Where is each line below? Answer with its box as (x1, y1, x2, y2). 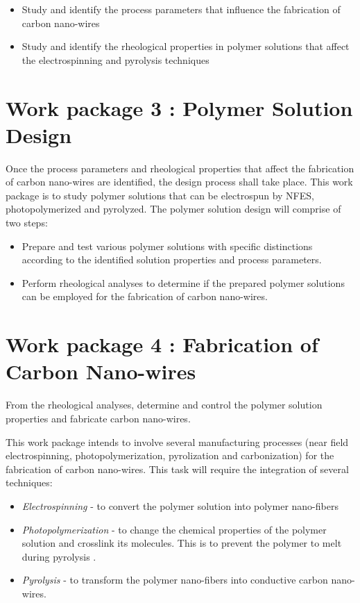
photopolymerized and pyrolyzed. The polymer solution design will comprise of (6, 201, 341, 216)
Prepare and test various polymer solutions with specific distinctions (22, 238, 313, 253)
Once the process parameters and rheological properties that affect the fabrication (6, 160, 354, 175)
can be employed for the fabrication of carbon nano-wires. (22, 289, 268, 304)
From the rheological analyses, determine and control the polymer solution (6, 397, 323, 412)
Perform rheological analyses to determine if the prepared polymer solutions (22, 275, 345, 290)
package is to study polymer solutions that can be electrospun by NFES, (6, 188, 314, 202)
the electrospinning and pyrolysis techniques (22, 52, 209, 67)
